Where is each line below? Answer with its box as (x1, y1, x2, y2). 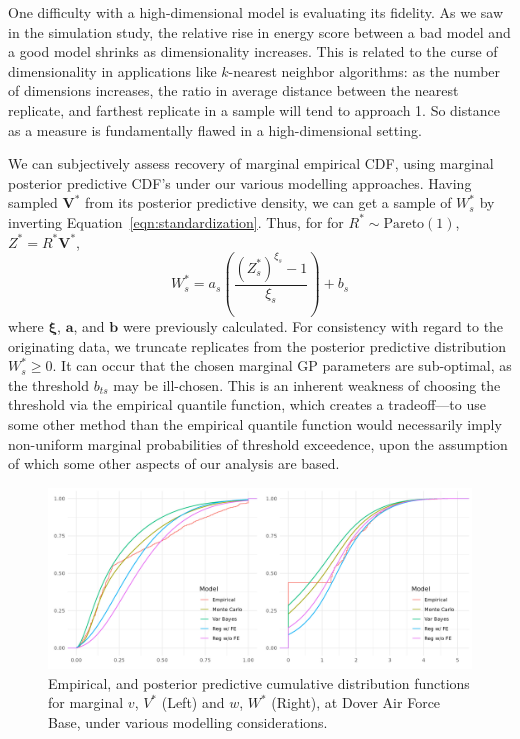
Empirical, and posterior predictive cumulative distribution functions (48, 672, 470, 693)
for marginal (48, 692, 124, 713)
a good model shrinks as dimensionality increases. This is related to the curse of (8, 41, 498, 62)
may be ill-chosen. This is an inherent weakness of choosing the (113, 374, 501, 395)
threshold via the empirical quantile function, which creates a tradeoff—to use (8, 394, 486, 415)
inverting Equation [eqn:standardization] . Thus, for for (8, 211, 344, 232)
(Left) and (161, 692, 225, 713)
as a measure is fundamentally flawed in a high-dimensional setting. (8, 119, 422, 140)
